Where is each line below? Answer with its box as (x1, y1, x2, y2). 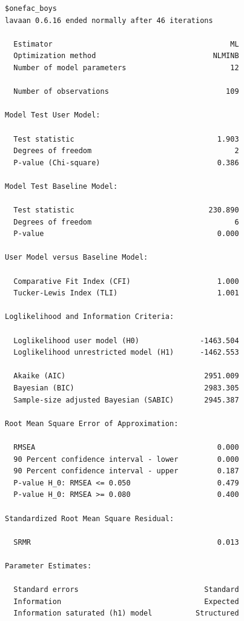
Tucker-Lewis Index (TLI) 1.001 (13, 289, 239, 298)
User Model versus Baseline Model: (5, 253, 148, 262)
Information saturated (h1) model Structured (13, 609, 239, 618)
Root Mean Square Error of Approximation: (5, 419, 179, 428)
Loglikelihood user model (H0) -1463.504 (13, 336, 239, 345)
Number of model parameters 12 (13, 63, 239, 72)
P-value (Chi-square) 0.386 (13, 158, 239, 167)
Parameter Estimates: (5, 561, 92, 570)
